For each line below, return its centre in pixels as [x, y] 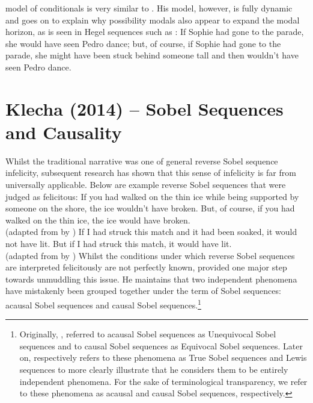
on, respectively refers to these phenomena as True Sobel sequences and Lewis [163, 358]
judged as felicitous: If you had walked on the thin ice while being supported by [152, 196]
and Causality [64, 132]
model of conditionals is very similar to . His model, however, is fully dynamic [149, 8]
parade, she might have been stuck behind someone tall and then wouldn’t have [152, 55]
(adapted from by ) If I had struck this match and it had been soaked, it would [151, 232]
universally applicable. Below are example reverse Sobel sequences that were [146, 185]
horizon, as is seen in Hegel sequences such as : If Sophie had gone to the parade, [155, 32]
